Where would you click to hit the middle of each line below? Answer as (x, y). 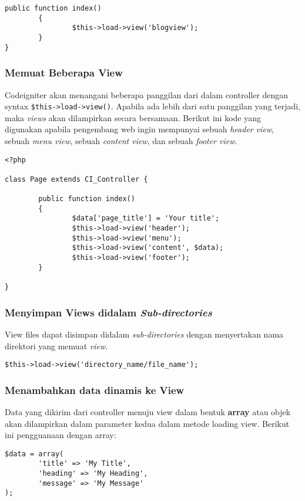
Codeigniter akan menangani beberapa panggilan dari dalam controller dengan (147, 94)
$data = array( (34, 454)
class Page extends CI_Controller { (76, 179)
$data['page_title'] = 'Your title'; (146, 218)
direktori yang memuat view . (56, 345)
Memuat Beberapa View (64, 73)
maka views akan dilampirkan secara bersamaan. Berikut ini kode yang (133, 117)
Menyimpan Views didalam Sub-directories (108, 312)
